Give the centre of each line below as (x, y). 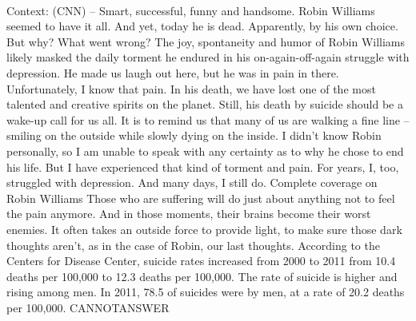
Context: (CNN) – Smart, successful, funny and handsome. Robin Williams (191, 10)
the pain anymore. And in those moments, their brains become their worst (189, 214)
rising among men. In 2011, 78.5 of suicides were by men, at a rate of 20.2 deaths (206, 292)
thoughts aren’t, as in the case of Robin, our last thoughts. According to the (193, 245)
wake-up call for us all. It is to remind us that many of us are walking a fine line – (208, 119)
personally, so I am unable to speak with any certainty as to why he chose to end (205, 151)
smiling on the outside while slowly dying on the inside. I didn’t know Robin (194, 135)
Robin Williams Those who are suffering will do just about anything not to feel (201, 198)
